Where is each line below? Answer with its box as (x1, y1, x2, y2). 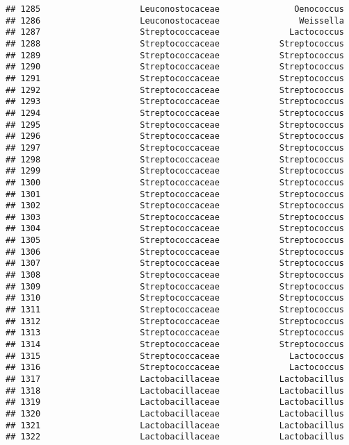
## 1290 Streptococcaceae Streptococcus (6, 62, 344, 72)
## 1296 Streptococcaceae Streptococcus (6, 131, 344, 142)
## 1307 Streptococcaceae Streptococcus (6, 258, 344, 269)
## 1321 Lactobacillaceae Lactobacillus (6, 420, 344, 430)
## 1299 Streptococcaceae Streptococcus (6, 166, 344, 176)
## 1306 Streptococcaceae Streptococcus (6, 246, 344, 257)
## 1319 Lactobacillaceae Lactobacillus (6, 397, 344, 408)
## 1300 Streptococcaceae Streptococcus (6, 177, 344, 187)
